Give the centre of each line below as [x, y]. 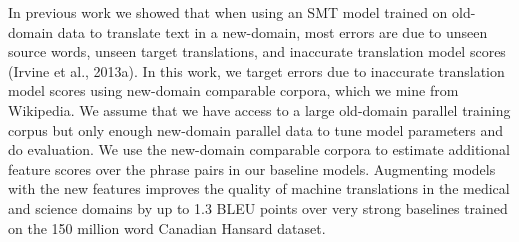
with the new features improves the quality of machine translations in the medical [259, 188]
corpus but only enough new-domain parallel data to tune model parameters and [256, 129]
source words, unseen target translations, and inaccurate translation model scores [257, 51]
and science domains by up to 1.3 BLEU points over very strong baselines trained [258, 207]
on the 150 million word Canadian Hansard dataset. [167, 227]
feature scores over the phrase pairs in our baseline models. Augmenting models [252, 168]
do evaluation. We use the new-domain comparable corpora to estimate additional [259, 149]
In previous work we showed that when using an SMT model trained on [228, 12]
